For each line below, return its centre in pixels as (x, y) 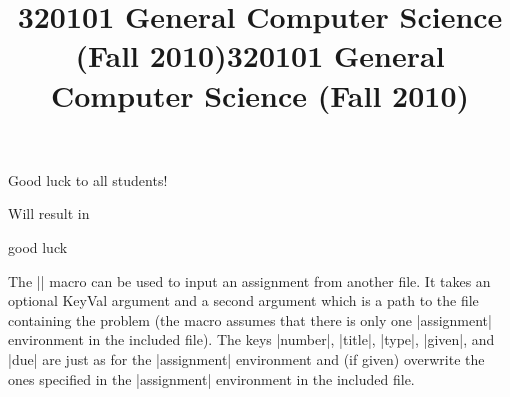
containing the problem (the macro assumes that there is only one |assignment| (250, 319)
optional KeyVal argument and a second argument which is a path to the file (243, 300)
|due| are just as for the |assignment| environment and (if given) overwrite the (246, 358)
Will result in (49, 213)
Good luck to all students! (88, 179)
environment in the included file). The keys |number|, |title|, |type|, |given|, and (251, 339)
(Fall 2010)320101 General (260, 55)
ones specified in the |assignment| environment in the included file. (211, 378)
